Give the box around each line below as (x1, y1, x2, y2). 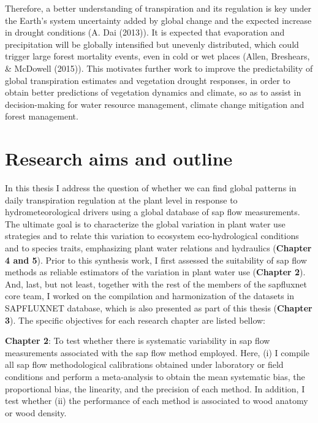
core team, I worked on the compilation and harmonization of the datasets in (5, 289, 294, 302)
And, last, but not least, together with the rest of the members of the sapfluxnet (5, 277, 307, 290)
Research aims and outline (5, 146, 233, 171)
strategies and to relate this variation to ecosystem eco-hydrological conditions (5, 229, 299, 242)
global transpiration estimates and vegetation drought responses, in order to (5, 74, 290, 86)
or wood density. (5, 406, 67, 419)
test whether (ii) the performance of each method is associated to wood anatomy (5, 394, 308, 407)
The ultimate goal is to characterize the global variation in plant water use (5, 217, 286, 230)
